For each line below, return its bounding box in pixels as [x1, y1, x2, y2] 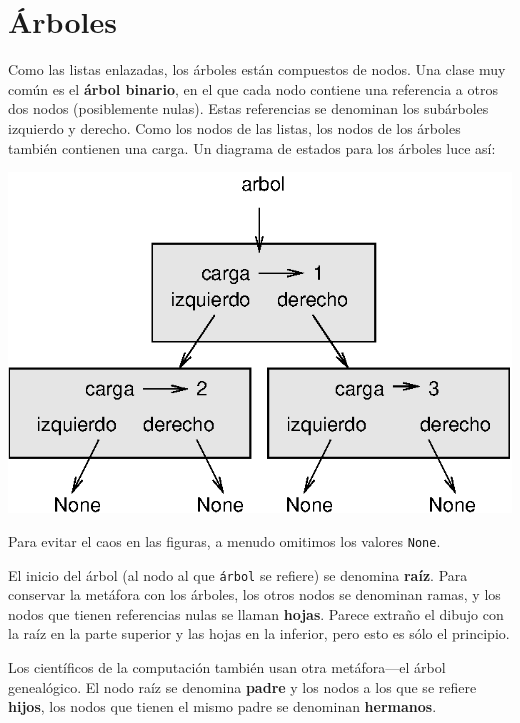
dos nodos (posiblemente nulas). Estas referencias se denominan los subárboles [8, 98, 489, 119]
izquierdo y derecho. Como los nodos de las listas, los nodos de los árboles [8, 117, 461, 138]
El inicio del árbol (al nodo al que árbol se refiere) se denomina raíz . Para [8, 564, 468, 585]
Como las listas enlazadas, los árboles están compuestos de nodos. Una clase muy [8, 59, 506, 80]
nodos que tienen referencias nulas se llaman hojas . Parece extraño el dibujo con [8, 603, 504, 624]
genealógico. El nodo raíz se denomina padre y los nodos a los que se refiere [8, 676, 477, 697]
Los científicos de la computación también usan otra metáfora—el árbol [8, 657, 446, 678]
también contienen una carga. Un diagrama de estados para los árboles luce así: [8, 137, 496, 158]
